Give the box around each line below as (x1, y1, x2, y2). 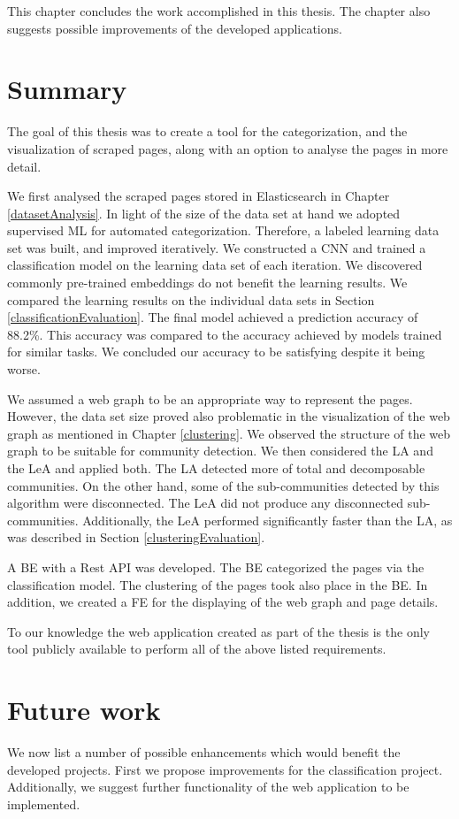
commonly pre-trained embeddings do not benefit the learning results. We (7, 273, 408, 292)
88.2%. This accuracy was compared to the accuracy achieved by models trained (7, 325, 442, 343)
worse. (7, 360, 41, 379)
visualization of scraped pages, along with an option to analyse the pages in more (7, 139, 448, 157)
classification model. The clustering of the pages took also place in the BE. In (7, 575, 428, 593)
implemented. (7, 794, 80, 813)
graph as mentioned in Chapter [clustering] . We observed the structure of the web (7, 424, 451, 442)
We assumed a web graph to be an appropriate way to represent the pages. (7, 389, 413, 408)
